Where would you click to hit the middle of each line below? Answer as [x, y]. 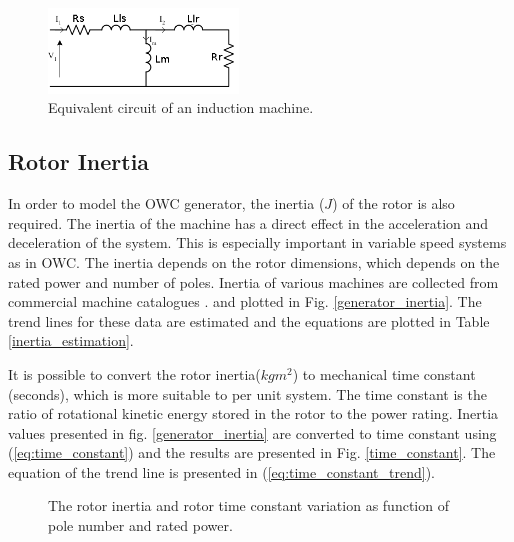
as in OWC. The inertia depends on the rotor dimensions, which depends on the [254, 261]
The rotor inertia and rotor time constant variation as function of [248, 505]
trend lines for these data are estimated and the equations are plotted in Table [249, 320]
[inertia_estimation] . [71, 340]
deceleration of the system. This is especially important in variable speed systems [257, 242]
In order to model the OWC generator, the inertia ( [166, 203]
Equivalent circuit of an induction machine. [181, 107]
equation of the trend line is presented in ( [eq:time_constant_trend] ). [222, 471]
